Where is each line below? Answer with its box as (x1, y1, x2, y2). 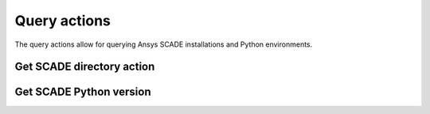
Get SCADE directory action (14, 60, 155, 74)
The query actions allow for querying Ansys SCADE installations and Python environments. (14, 40, 313, 49)
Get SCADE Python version (14, 85, 151, 99)
